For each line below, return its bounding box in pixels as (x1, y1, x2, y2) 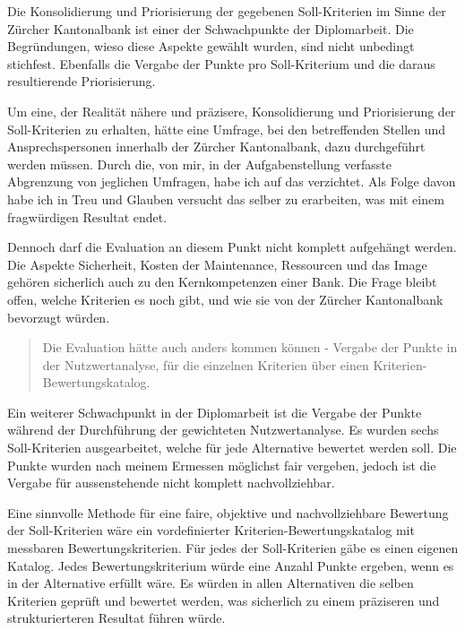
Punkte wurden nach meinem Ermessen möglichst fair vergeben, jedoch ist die (7, 455, 436, 474)
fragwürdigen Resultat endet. (7, 207, 168, 226)
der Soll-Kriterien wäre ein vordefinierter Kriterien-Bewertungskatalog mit (7, 521, 415, 539)
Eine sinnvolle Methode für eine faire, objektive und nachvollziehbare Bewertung (7, 503, 449, 522)
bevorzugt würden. (7, 307, 110, 326)
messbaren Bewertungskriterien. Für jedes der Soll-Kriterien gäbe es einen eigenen (7, 539, 459, 557)
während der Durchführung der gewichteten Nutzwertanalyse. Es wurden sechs (7, 420, 439, 439)
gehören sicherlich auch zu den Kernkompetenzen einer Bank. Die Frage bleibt (7, 272, 437, 291)
